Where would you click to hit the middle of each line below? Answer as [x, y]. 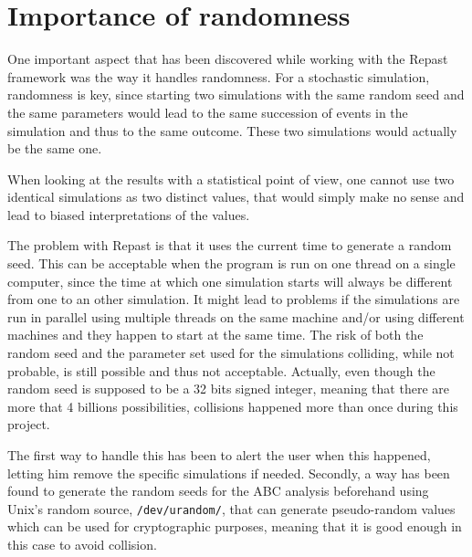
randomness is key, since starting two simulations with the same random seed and [236, 95]
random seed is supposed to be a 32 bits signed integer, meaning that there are [228, 389]
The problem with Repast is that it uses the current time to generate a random [230, 245]
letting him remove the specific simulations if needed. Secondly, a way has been [229, 473]
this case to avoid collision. [82, 545]
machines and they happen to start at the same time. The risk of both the [215, 335]
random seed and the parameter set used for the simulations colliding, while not [231, 353]
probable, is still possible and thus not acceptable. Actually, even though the [221, 370]
